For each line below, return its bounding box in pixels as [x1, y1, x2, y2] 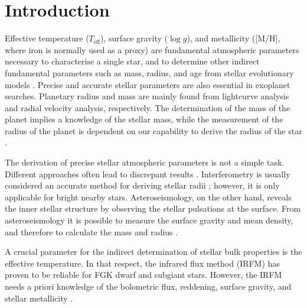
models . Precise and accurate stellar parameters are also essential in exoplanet [5, 78, 290, 90]
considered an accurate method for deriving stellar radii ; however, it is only [5, 179, 280, 192]
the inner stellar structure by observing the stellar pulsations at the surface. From [5, 202, 301, 215]
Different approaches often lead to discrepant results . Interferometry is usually [5, 167, 290, 180]
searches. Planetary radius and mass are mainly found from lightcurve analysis [5, 90, 289, 102]
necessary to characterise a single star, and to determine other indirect [5, 55, 260, 67]
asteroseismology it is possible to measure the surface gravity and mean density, [5, 214, 293, 226]
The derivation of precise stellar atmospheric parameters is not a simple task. [5, 156, 285, 168]
